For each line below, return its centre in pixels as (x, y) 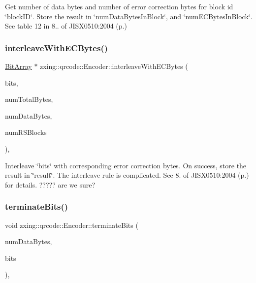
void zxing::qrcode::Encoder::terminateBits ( (72, 225)
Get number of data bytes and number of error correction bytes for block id (119, 6)
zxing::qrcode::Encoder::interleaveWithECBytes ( (114, 66)
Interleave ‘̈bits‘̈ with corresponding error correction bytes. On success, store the (126, 165)
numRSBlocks (26, 132)
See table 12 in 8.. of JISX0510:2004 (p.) (66, 26)
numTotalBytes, (29, 99)
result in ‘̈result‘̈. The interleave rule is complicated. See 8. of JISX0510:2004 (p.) (127, 175)
